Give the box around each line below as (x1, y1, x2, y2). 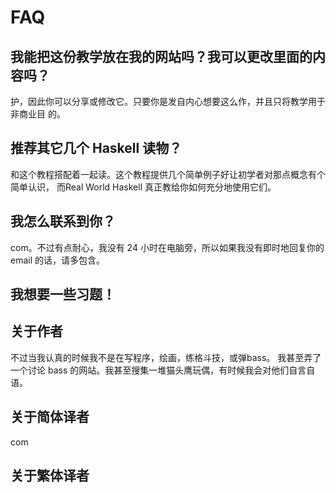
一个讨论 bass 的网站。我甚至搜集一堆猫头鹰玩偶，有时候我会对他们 (10, 364, 290, 376)
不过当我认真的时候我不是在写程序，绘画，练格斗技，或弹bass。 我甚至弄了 (10, 351, 322, 363)
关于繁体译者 (10, 467, 90, 485)
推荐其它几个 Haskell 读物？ (10, 140, 183, 157)
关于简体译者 (10, 409, 90, 426)
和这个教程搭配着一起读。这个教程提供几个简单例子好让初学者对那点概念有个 (10, 168, 326, 180)
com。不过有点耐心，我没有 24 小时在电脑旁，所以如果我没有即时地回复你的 (10, 241, 325, 253)
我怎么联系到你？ (10, 213, 116, 230)
